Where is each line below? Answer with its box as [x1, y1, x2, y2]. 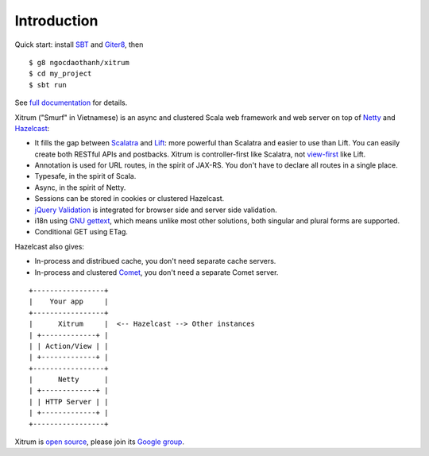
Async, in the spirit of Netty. [34, 183, 126, 192]
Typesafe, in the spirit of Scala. [34, 172, 137, 181]
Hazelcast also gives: [14, 242, 85, 251]
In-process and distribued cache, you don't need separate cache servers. [34, 257, 276, 266]
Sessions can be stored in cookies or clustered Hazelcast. [34, 194, 225, 203]
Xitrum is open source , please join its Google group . [14, 437, 184, 446]
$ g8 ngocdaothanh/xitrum [29, 58, 130, 67]
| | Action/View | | [29, 342, 109, 350]
